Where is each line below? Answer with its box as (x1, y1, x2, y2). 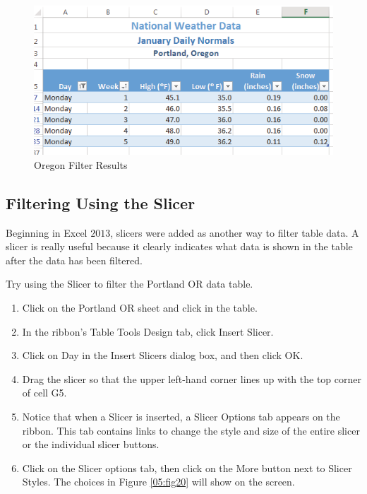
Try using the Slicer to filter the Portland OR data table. (6, 276, 253, 291)
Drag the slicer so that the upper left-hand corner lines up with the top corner (22, 371, 362, 386)
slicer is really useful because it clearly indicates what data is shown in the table (6, 239, 353, 254)
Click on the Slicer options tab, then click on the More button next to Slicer (22, 460, 352, 475)
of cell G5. (22, 385, 67, 400)
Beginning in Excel (6, 225, 88, 240)
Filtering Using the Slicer (6, 192, 195, 213)
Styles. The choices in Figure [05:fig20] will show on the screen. (22, 474, 295, 489)
